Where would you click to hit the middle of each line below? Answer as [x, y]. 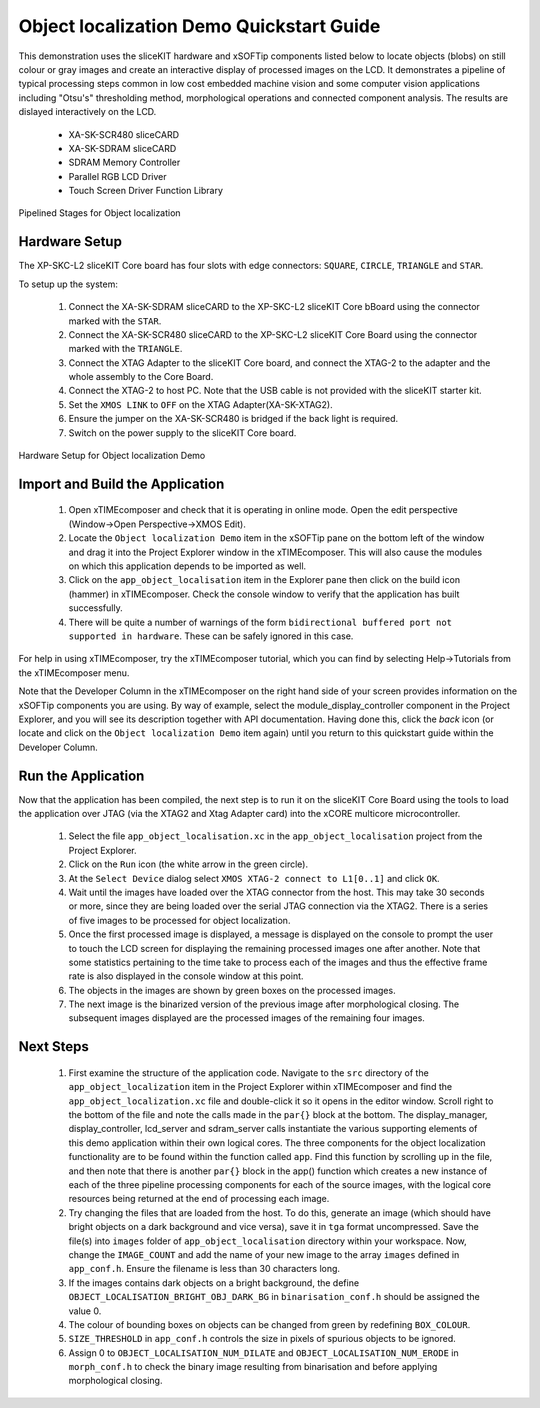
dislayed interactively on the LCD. [87, 112]
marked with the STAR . [115, 321]
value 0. [85, 1311]
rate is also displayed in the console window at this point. [186, 976]
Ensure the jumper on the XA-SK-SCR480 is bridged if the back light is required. [233, 419]
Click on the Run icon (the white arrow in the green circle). [188, 864]
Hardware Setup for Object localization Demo [112, 456]
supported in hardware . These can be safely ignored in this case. [211, 636]
